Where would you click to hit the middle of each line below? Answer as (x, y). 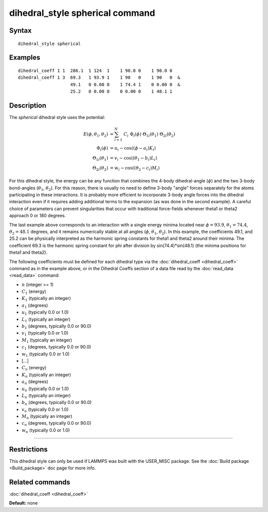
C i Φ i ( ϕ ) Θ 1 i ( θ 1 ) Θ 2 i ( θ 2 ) (149, 135)
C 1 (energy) (34, 292)
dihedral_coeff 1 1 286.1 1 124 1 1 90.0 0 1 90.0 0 (95, 70)
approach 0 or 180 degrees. (38, 216)
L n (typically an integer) (46, 396)
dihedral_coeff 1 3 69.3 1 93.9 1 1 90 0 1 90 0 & (99, 78)
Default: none (24, 503)
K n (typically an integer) (46, 375)
